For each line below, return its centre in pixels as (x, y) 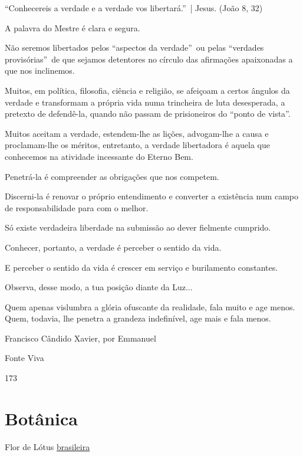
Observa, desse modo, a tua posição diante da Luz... (99, 287)
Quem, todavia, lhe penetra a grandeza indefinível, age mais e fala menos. (138, 318)
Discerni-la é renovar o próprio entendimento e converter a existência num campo (151, 196)
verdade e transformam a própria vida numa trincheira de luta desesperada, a (145, 102)
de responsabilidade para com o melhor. (77, 207)
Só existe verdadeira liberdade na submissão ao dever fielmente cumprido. (138, 227)
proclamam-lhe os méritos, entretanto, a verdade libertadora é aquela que (137, 145)
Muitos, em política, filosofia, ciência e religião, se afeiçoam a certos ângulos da (147, 90)
